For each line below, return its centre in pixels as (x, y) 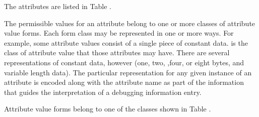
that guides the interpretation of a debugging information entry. (103, 92)
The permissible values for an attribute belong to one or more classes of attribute (130, 23)
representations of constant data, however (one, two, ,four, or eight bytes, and (124, 62)
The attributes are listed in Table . (58, 6)
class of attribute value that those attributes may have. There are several (117, 52)
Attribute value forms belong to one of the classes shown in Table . (108, 109)
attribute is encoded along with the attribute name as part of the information (124, 82)
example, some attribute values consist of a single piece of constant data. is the (126, 42)
